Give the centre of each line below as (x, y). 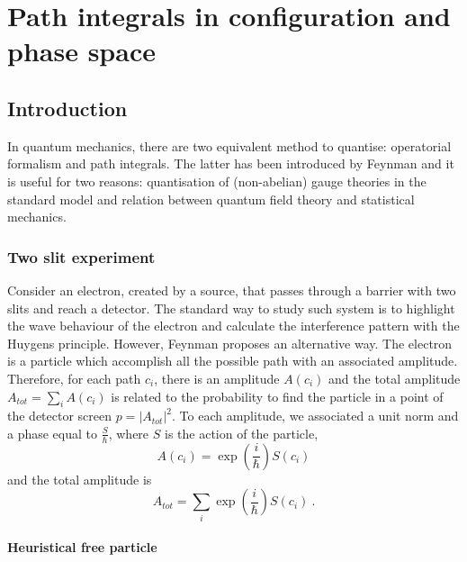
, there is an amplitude (217, 378)
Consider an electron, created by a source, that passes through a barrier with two (232, 290)
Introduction (67, 108)
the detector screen (60, 416)
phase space (81, 51)
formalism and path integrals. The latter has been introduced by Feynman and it (231, 163)
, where (129, 433)
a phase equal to (53, 433)
